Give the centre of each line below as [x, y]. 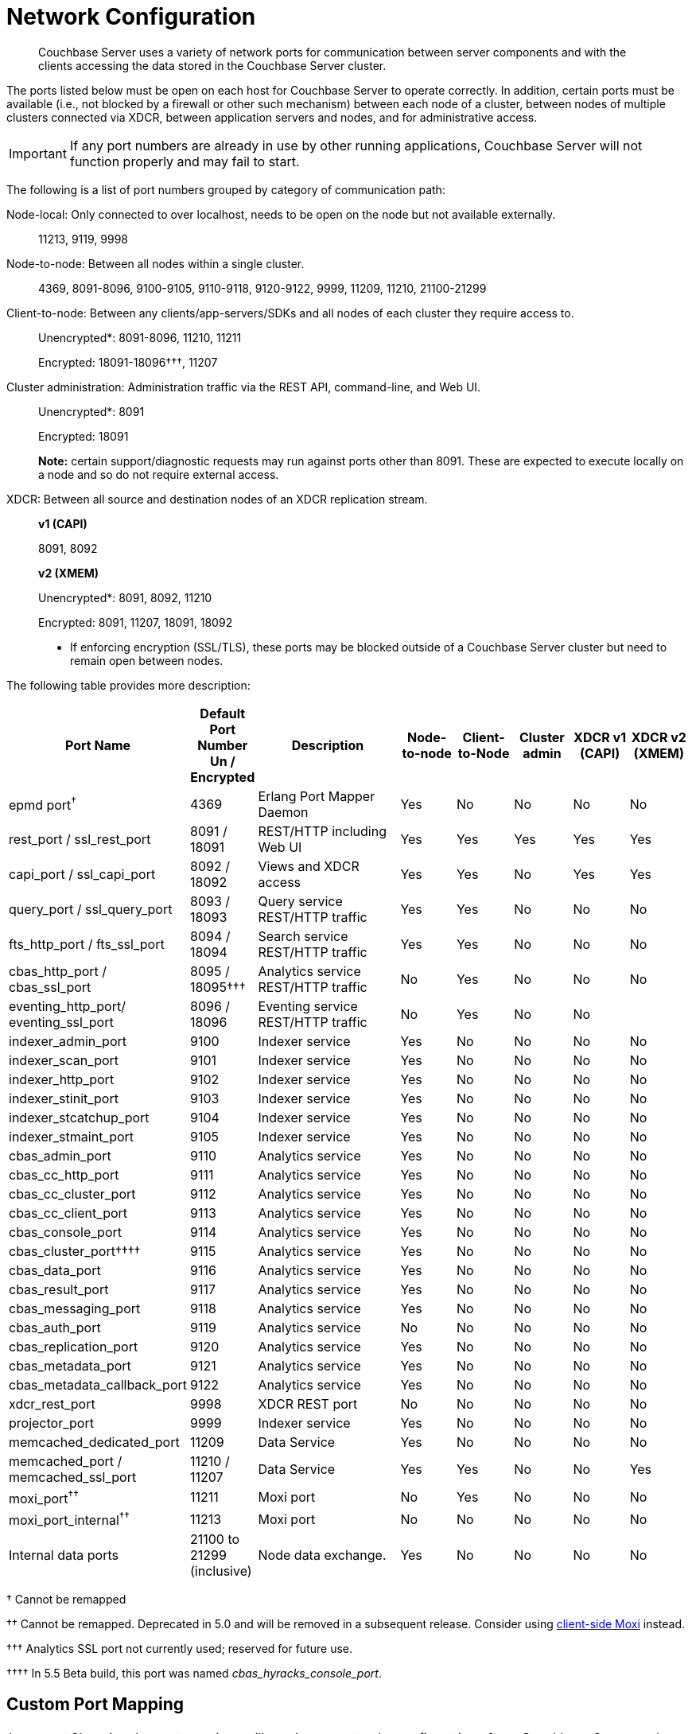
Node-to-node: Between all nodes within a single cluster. [156, 263]
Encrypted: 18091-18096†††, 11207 [128, 362]
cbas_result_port [59, 1289]
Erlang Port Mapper [317, 796]
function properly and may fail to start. [185, 161]
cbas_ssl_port [50, 987]
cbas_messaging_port [75, 1308]
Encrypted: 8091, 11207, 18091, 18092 [136, 622]
